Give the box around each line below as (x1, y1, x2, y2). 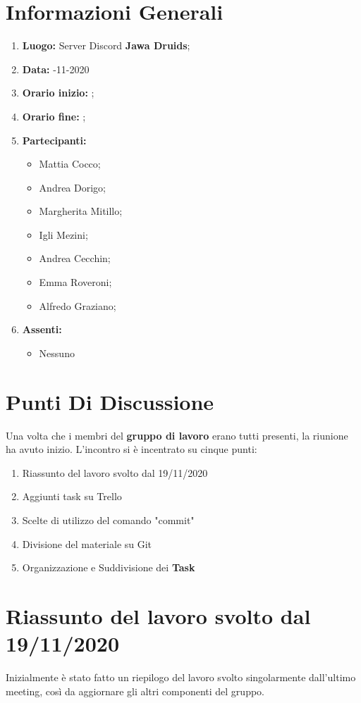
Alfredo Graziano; (39, 298, 116, 313)
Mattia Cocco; (39, 156, 101, 171)
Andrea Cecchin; (39, 251, 111, 266)
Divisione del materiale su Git (22, 536, 152, 551)
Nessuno (39, 345, 75, 360)
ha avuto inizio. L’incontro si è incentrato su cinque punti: (6, 442, 257, 456)
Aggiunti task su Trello (22, 489, 122, 504)
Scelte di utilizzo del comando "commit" (22, 512, 195, 527)
